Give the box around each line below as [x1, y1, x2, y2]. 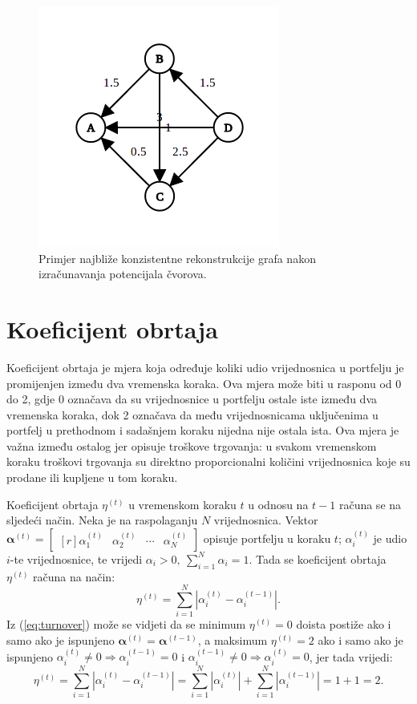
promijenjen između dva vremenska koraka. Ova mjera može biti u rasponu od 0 [6, 374, 402, 391]
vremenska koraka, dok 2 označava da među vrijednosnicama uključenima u [6, 406, 379, 423]
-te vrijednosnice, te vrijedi [10, 550, 143, 567]
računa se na [338, 496, 402, 512]
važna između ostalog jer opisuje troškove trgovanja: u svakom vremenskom [6, 437, 377, 454]
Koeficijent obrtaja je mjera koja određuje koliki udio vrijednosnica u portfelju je [6, 358, 404, 375]
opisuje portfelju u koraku [203, 529, 331, 546]
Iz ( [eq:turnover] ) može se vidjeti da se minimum [6, 616, 246, 633]
